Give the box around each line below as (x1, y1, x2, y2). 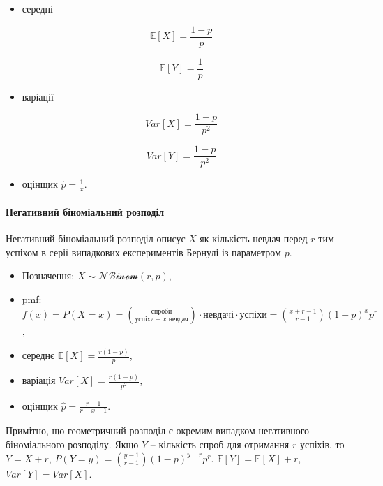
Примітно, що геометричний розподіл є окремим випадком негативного (6, 423, 310, 438)
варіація (22, 373, 56, 388)
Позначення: (22, 268, 75, 283)
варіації (22, 89, 54, 103)
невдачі (203, 310, 234, 321)
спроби (151, 308, 172, 316)
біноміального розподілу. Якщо (6, 437, 139, 452)
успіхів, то (299, 437, 345, 452)
